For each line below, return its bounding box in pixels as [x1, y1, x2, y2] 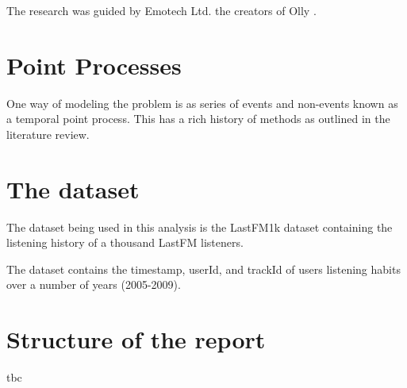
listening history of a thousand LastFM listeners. [6, 234, 244, 251]
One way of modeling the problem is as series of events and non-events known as [6, 94, 398, 111]
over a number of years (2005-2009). [6, 276, 181, 293]
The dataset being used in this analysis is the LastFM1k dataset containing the [6, 218, 393, 235]
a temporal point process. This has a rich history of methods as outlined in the [6, 110, 390, 127]
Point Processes [6, 48, 182, 81]
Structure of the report [6, 323, 266, 355]
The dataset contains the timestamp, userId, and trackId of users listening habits [6, 260, 401, 277]
